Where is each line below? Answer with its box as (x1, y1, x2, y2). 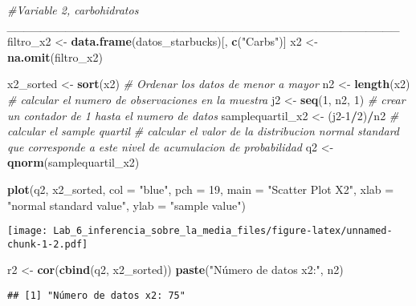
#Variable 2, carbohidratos (7, 2, 139, 18)
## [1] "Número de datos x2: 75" (7, 290, 186, 302)
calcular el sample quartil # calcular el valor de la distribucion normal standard (7, 123, 399, 139)
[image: (7, 225, 48, 237)
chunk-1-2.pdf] (7, 238, 88, 250)
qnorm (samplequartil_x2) (7, 154, 140, 171)
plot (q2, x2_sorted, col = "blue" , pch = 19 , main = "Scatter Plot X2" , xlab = (7, 180, 394, 197)
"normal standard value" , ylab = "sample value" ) (7, 196, 246, 213)
